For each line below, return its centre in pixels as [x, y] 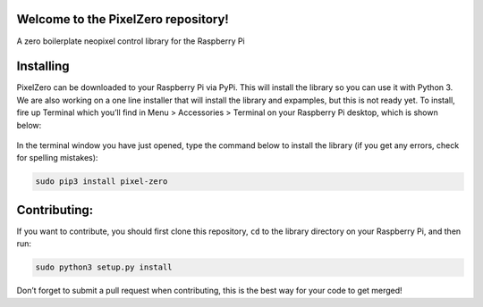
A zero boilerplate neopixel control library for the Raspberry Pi [131, 41]
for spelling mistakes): [57, 158]
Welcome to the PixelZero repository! [123, 19]
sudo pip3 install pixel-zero [102, 182]
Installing [43, 66]
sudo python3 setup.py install [104, 267]
